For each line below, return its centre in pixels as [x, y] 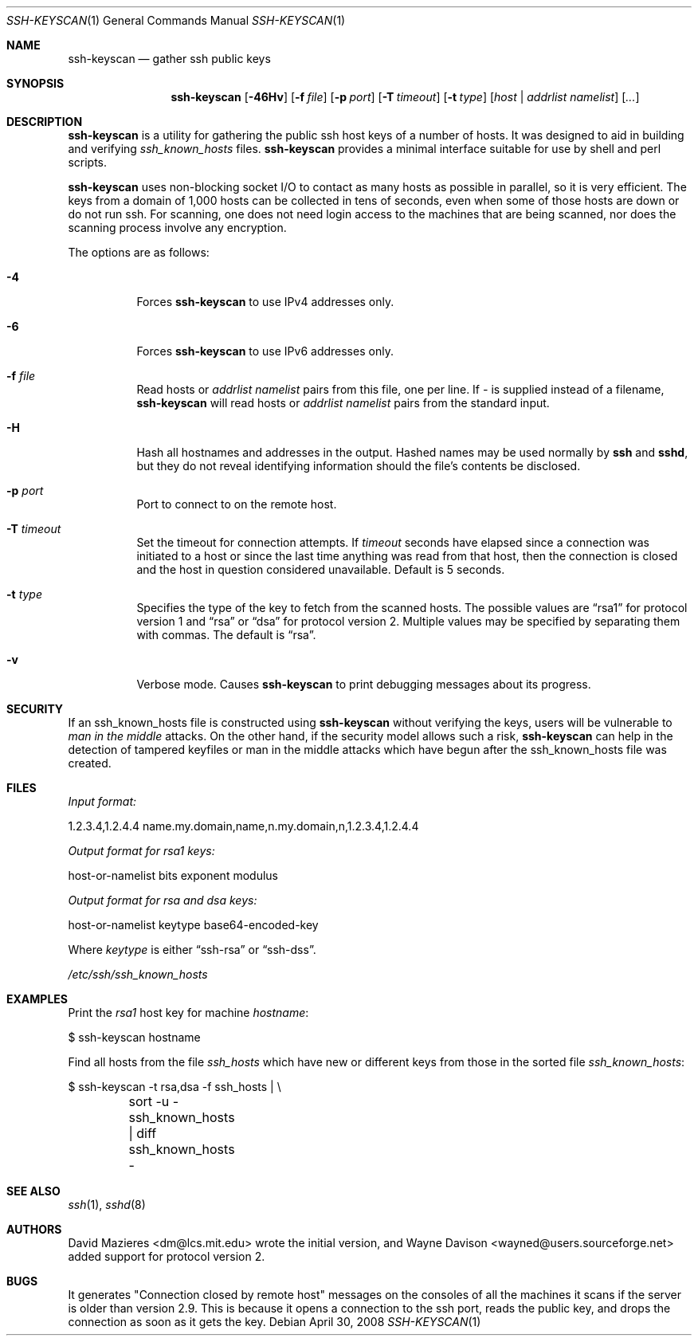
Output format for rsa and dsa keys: [163, 900]
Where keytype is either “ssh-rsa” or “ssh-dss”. [192, 950]
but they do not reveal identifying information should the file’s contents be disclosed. [359, 466]
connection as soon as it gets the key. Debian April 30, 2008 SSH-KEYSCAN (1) [274, 1322]
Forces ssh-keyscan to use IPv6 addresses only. [265, 351]
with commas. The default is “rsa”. [226, 635]
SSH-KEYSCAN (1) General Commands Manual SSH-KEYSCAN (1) [176, 20]
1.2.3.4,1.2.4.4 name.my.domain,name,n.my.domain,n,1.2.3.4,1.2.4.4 [243, 826]
